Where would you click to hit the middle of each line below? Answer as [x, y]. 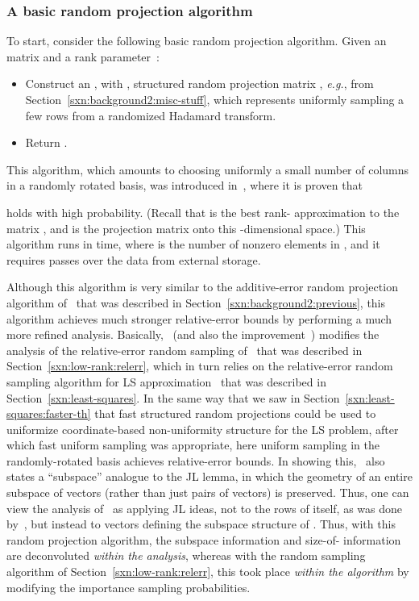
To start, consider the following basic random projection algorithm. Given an [197, 41]
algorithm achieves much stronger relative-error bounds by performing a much [199, 318]
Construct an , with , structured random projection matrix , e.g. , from [199, 83]
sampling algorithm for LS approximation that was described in [166, 381]
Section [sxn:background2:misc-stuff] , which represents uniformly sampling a [215, 99]
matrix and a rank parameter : [83, 56]
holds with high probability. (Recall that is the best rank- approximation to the [203, 212]
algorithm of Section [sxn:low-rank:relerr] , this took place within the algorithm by [208, 572]
